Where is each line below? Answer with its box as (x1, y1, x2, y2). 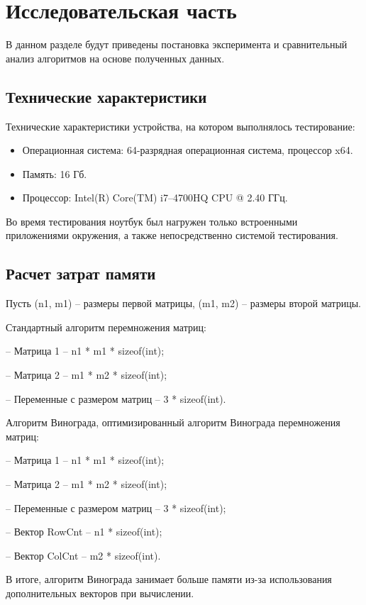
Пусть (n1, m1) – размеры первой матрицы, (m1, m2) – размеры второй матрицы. (6, 296, 361, 311)
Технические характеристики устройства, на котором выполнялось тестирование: (6, 118, 355, 133)
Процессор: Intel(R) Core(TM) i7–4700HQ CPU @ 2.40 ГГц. (22, 190, 288, 205)
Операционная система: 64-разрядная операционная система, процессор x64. (22, 143, 353, 157)
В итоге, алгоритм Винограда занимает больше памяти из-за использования (6, 572, 332, 587)
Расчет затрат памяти (6, 262, 156, 284)
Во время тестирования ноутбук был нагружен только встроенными (6, 213, 298, 228)
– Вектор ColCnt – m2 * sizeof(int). (6, 548, 161, 562)
